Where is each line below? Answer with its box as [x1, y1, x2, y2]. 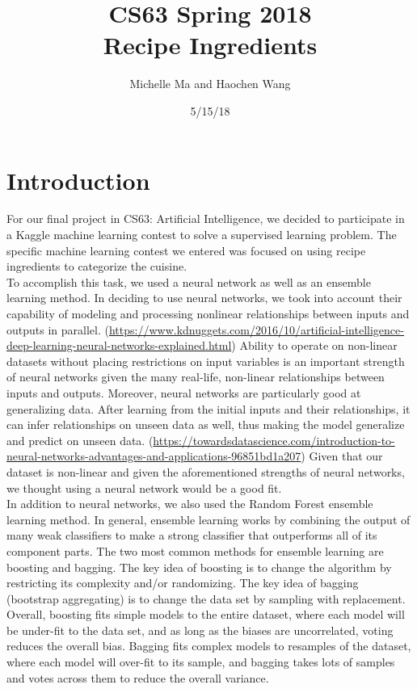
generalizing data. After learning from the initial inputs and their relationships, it [6, 400, 411, 417]
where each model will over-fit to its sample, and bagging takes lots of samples [6, 653, 395, 670]
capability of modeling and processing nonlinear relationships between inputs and [6, 305, 410, 321]
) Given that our [301, 447, 383, 464]
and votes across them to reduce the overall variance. [6, 669, 269, 686]
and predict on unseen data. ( [6, 431, 154, 448]
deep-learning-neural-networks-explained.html [6, 337, 232, 354]
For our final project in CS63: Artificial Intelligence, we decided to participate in [6, 210, 405, 227]
